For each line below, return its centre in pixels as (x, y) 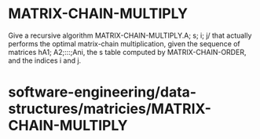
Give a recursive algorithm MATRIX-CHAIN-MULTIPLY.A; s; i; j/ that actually (130, 35)
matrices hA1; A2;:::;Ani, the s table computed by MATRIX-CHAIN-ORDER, (127, 52)
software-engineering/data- (103, 92)
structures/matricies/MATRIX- (110, 109)
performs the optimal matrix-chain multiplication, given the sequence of (125, 43)
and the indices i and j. (45, 60)
